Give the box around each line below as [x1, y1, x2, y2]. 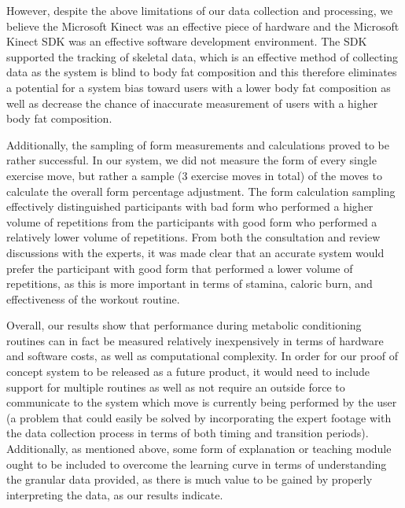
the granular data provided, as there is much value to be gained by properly [6, 471, 373, 488]
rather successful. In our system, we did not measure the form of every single [6, 152, 377, 168]
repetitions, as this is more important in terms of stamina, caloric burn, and [6, 275, 373, 292]
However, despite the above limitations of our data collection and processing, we [6, 2, 393, 18]
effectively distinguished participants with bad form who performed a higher [6, 198, 374, 215]
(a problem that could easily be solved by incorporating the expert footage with [6, 409, 392, 425]
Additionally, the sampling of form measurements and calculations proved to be [6, 136, 389, 153]
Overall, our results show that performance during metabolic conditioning [6, 317, 362, 333]
